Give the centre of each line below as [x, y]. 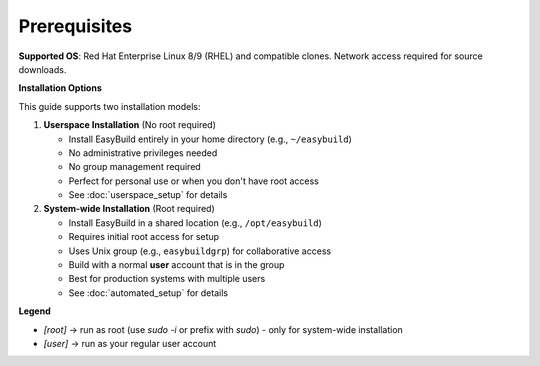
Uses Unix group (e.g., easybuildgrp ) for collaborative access [200, 251]
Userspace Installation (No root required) [130, 125]
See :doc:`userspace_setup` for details [148, 195]
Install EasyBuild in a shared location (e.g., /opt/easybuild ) [195, 222]
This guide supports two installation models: [109, 106]
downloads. [42, 69]
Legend [34, 311]
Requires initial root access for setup [144, 237]
